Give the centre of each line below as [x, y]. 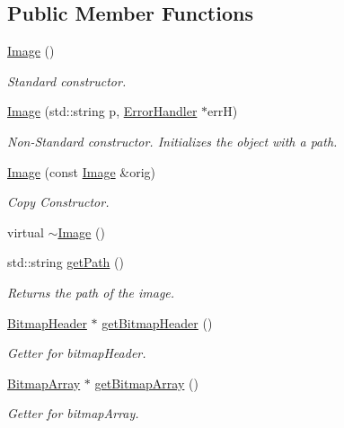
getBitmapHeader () [157, 322]
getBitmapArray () [146, 383]
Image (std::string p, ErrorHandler [102, 111]
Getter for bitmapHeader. [77, 353]
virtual [26, 232]
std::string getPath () [66, 262]
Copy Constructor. [58, 202]
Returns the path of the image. [91, 292]
